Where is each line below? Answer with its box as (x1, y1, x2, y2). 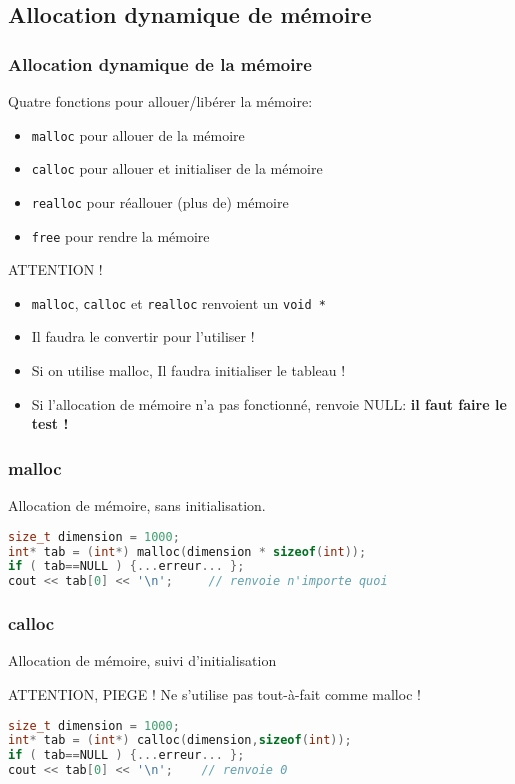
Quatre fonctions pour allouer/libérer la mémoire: (8, 91, 313, 111)
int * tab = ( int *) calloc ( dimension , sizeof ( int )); (8, 733, 352, 748)
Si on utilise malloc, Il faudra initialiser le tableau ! (31, 360, 346, 381)
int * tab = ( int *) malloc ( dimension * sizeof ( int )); (8, 544, 367, 559)
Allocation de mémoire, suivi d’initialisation (8, 650, 277, 671)
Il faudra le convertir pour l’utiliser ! (31, 326, 255, 347)
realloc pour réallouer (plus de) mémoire (31, 191, 289, 212)
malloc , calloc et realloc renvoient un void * (31, 292, 326, 313)
